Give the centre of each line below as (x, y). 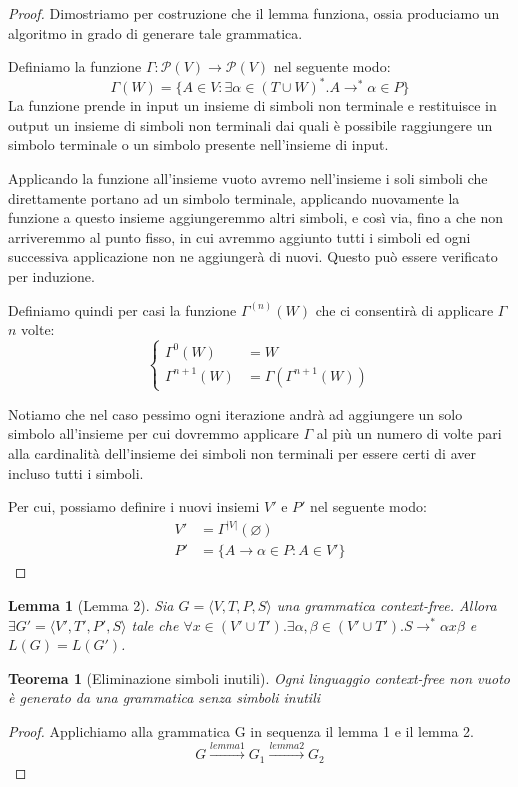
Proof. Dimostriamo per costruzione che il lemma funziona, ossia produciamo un (254, 13)
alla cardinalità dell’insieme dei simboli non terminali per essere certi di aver (242, 453)
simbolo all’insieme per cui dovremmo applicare (153, 433)
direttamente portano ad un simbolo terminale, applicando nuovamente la (234, 197)
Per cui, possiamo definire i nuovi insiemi (134, 506)
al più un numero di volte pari (409, 433)
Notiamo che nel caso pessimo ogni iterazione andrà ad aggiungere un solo (235, 413)
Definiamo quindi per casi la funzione (122, 309)
